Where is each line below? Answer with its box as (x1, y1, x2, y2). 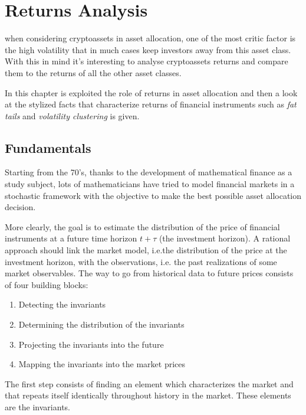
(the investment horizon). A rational (159, 232, 291, 244)
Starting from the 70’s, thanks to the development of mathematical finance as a (5, 166, 292, 178)
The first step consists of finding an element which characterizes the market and (5, 377, 294, 390)
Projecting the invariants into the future (18, 338, 164, 350)
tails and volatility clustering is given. (5, 109, 140, 122)
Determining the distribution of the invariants (18, 318, 185, 331)
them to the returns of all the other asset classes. (5, 66, 182, 79)
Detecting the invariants (18, 298, 106, 311)
